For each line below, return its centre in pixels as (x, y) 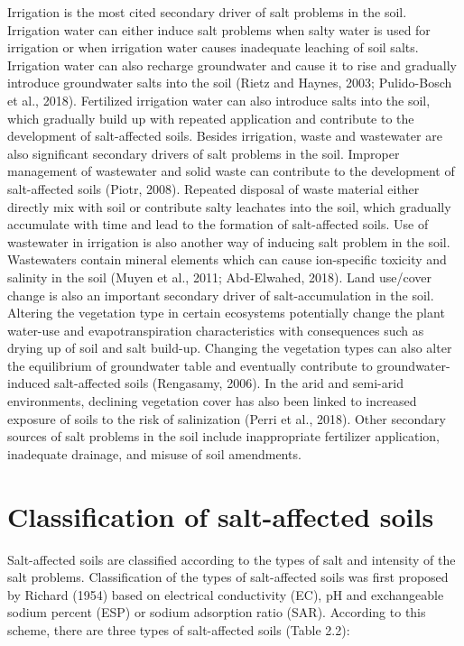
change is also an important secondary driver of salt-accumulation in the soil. (221, 295)
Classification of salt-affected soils (221, 516)
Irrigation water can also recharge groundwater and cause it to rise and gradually (232, 65)
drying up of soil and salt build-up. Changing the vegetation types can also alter (230, 348)
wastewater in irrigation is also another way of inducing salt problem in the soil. (229, 241)
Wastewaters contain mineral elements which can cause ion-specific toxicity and (227, 259)
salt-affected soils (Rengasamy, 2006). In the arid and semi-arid (229, 383)
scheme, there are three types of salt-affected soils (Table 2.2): (179, 629)
